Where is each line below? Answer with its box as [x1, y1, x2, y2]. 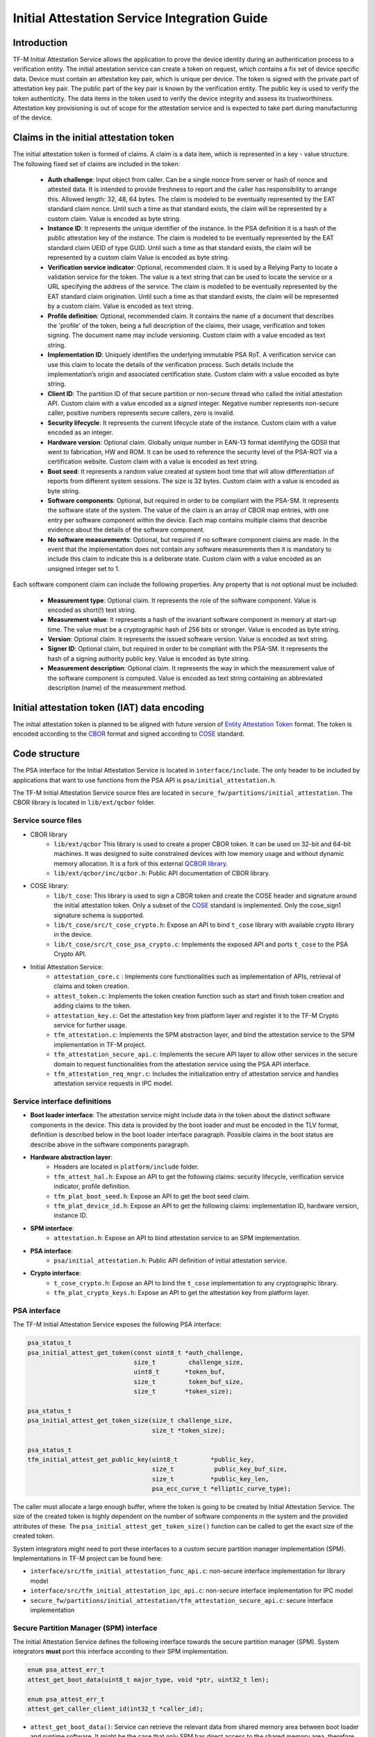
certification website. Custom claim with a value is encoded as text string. [47, 457, 259, 466]
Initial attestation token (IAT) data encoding [12, 702, 205, 714]
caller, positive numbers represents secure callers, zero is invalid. [47, 409, 235, 417]
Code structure [12, 748, 80, 760]
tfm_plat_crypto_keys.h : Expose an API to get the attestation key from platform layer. [53, 1289, 310, 1297]
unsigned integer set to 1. [47, 564, 120, 573]
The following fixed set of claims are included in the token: [12, 160, 181, 168]
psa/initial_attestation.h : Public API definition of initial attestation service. [53, 1256, 287, 1265]
